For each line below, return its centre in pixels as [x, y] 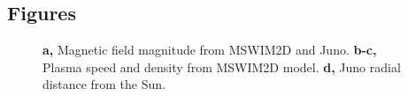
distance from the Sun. [104, 84]
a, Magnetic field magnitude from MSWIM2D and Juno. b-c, [210, 50]
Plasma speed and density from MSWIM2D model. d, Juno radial [222, 66]
